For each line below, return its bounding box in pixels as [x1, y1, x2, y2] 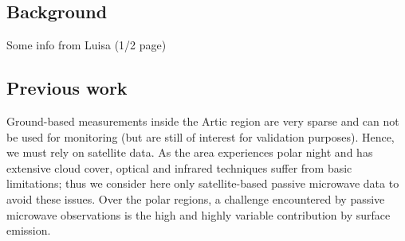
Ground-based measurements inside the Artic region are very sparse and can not [6, 113, 399, 129]
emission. [6, 222, 51, 239]
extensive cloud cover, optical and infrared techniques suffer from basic [6, 159, 352, 176]
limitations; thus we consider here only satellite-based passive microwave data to [6, 175, 399, 192]
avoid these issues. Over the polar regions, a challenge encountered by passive [6, 190, 385, 207]
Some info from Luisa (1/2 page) [6, 37, 167, 53]
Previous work [6, 76, 128, 100]
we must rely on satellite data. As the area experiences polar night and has [6, 144, 373, 161]
